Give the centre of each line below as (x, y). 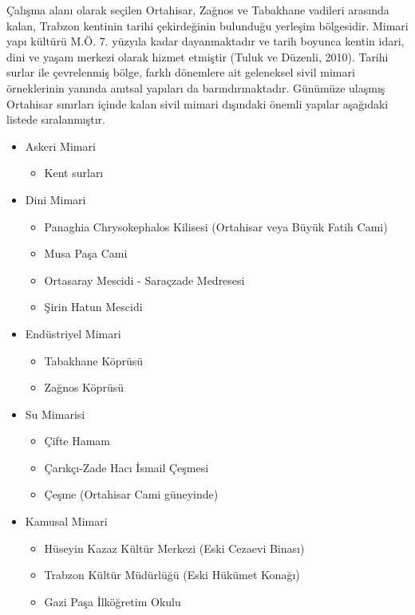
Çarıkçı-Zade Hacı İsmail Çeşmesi (126, 467)
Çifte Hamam (77, 441)
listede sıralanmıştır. (56, 119)
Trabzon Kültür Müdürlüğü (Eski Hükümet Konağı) (172, 575)
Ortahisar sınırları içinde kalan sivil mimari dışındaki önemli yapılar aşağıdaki (198, 103)
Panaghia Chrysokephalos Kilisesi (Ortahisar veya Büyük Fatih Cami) (216, 226)
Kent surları (74, 173)
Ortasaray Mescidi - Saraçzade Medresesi (144, 280)
